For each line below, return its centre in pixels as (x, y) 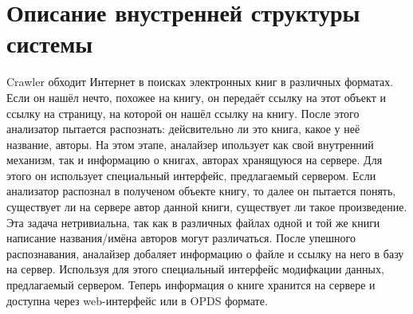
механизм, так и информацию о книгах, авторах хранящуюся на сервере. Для (195, 160)
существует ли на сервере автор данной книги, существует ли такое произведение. (207, 207)
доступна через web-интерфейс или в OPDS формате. (137, 300)
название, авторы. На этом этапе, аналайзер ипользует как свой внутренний (190, 144)
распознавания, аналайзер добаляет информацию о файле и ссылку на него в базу (205, 253)
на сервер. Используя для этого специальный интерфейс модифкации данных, (195, 269)
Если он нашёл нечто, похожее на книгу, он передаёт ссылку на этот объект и (196, 97)
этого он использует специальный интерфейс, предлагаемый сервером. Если (191, 175)
